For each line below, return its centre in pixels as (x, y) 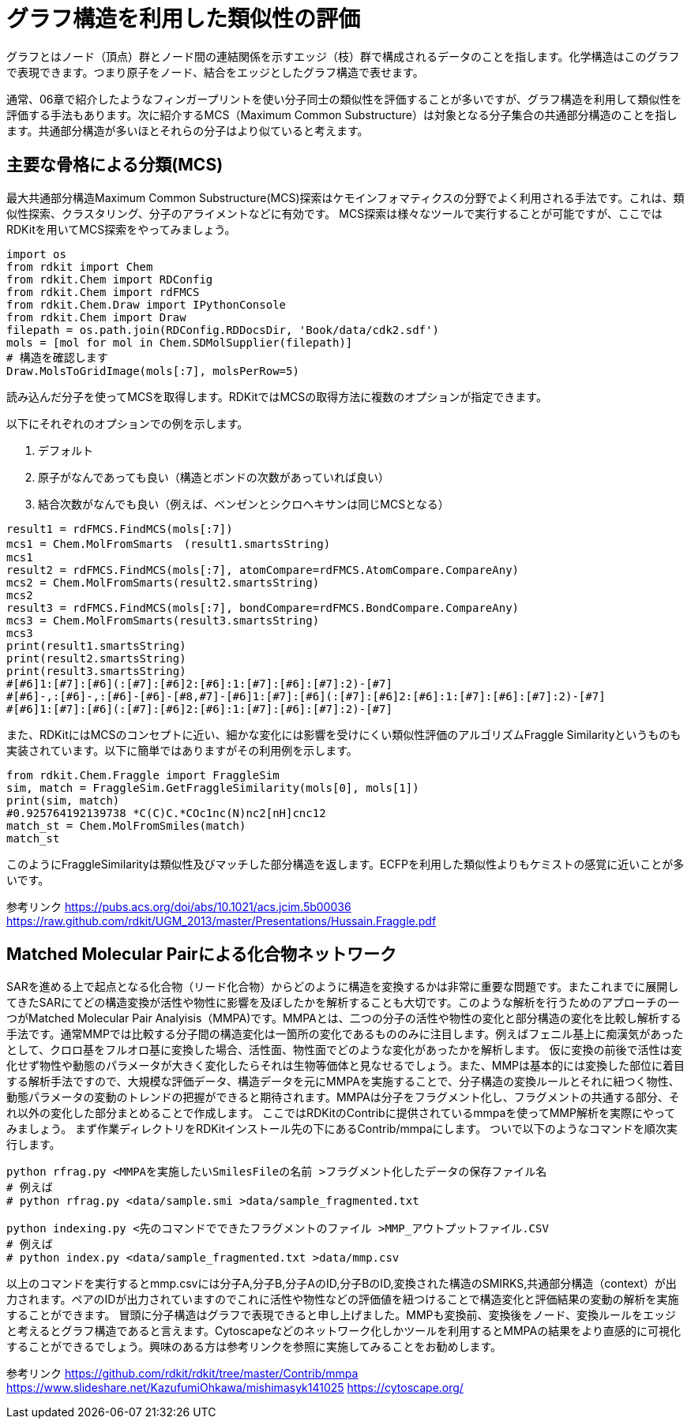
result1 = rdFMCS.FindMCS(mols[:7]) (120, 529)
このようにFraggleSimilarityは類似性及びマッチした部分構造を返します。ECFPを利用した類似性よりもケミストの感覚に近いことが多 (345, 864)
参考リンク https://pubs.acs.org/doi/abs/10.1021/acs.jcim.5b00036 (179, 906)
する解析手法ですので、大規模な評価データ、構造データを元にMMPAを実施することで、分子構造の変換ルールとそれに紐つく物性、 (343, 1082)
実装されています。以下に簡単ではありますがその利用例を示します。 (182, 750)
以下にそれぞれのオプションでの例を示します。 (128, 423)
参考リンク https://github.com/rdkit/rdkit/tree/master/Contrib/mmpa (182, 1374)
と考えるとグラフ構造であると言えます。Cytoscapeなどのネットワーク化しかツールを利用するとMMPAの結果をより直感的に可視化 (344, 1331)
